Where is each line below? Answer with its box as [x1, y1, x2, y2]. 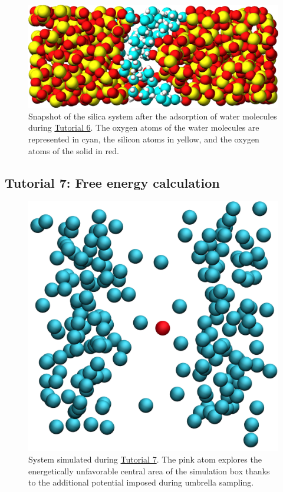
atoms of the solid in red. [28, 144, 119, 157]
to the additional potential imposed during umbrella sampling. [28, 476, 254, 488]
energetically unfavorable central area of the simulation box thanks [28, 464, 270, 477]
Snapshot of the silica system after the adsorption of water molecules [28, 109, 277, 122]
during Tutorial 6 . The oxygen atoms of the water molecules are [28, 121, 259, 134]
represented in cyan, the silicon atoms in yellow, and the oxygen [28, 132, 259, 145]
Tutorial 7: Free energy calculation [5, 173, 220, 191]
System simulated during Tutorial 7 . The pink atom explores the [28, 453, 262, 465]
